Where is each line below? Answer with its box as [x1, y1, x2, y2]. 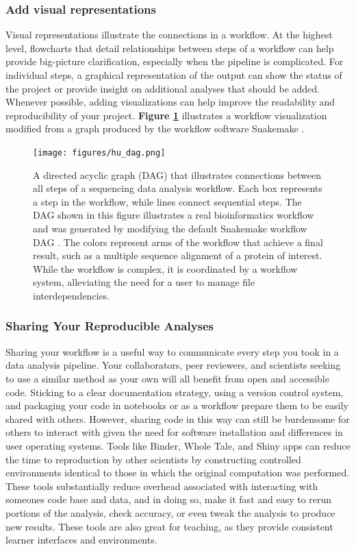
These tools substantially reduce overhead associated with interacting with [5, 478, 318, 493]
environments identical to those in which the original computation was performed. [5, 465, 350, 480]
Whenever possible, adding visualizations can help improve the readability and [5, 95, 335, 109]
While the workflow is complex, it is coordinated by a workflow [33, 261, 298, 276]
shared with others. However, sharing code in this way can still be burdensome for [5, 411, 350, 426]
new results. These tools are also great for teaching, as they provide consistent [5, 519, 333, 533]
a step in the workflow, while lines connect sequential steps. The [33, 194, 302, 208]
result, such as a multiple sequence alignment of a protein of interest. [33, 248, 322, 263]
